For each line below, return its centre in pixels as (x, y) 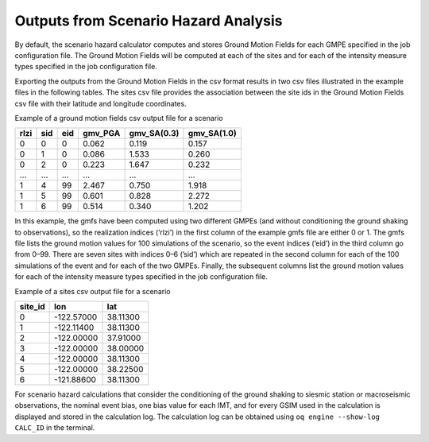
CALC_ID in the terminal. (55, 428)
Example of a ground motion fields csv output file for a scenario (119, 118)
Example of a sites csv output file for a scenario (93, 291)
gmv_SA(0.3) (154, 134)
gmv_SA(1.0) (213, 134)
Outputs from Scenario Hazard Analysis (149, 21)
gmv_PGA (102, 134)
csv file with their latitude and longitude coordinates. (100, 103)
